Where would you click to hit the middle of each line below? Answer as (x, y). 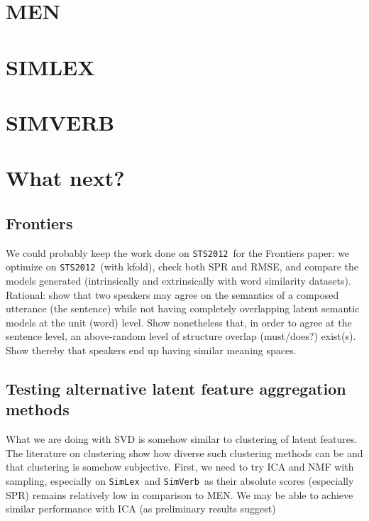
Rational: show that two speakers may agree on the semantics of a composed (172, 294)
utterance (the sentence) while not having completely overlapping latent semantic (183, 308)
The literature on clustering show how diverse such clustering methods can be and (184, 453)
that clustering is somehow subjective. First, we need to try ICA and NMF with (180, 467)
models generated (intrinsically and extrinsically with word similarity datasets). (178, 281)
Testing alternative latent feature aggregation (176, 388)
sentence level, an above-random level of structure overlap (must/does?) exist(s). (181, 336)
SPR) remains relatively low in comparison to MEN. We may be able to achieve (180, 494)
